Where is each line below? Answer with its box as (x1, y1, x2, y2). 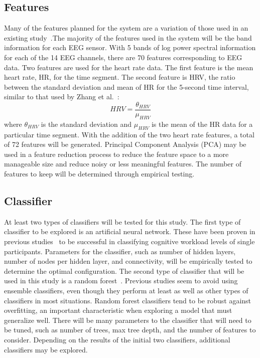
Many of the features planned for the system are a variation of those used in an (4, 23, 248, 33)
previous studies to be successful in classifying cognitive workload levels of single (4, 236, 255, 246)
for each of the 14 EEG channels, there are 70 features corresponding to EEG (4, 52, 242, 62)
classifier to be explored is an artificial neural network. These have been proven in (4, 226, 255, 237)
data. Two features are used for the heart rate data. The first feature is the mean (4, 62, 253, 72)
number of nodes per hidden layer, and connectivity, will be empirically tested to (4, 256, 252, 266)
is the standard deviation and (41, 118, 132, 129)
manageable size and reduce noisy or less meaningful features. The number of (4, 158, 242, 169)
